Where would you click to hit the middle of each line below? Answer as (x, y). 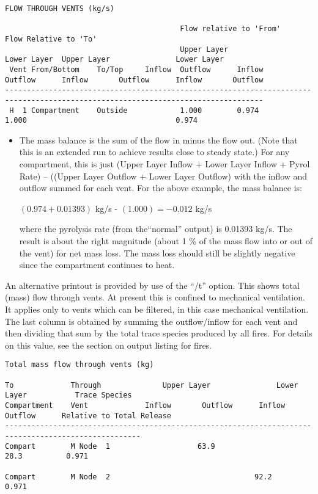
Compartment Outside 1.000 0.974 (145, 110)
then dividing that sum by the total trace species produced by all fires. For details (159, 333)
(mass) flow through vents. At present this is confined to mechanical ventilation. (155, 297)
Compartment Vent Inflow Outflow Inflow (145, 405)
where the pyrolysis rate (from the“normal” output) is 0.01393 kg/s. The (156, 229)
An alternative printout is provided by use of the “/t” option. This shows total (152, 285)
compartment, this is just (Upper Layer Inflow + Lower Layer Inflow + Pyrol (165, 164)
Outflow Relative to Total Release (88, 416)
